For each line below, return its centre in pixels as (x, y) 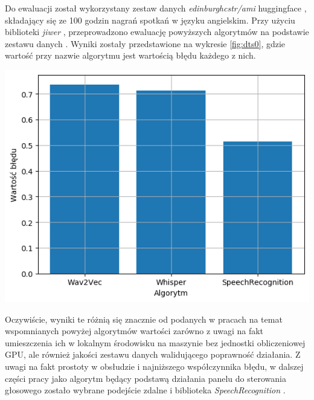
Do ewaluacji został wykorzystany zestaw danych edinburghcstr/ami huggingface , (156, 8)
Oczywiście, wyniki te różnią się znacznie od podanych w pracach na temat (144, 319)
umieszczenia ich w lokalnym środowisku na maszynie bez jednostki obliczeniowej (155, 342)
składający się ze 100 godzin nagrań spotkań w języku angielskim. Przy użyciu (150, 20)
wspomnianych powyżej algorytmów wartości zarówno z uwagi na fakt (134, 331)
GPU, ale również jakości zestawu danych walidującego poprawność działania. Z (153, 354)
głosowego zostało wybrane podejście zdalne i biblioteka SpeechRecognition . (145, 390)
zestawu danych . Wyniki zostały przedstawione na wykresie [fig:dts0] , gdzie (145, 43)
